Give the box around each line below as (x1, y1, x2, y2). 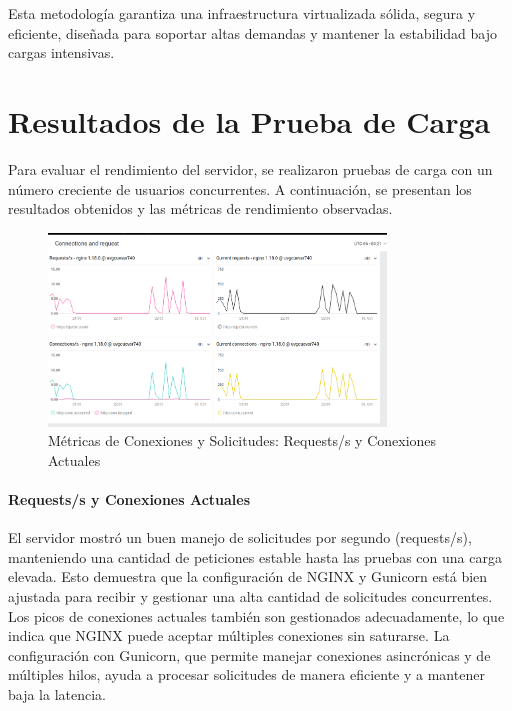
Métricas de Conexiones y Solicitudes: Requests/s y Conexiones (48, 430, 437, 451)
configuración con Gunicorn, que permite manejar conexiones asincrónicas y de (8, 644, 491, 665)
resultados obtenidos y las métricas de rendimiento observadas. (8, 198, 393, 219)
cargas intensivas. (8, 42, 115, 63)
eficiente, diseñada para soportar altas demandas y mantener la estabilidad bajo (8, 22, 498, 43)
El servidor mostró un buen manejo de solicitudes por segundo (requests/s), (8, 527, 472, 548)
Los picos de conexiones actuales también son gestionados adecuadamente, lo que (8, 605, 505, 626)
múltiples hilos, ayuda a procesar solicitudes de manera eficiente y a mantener (8, 664, 485, 685)
